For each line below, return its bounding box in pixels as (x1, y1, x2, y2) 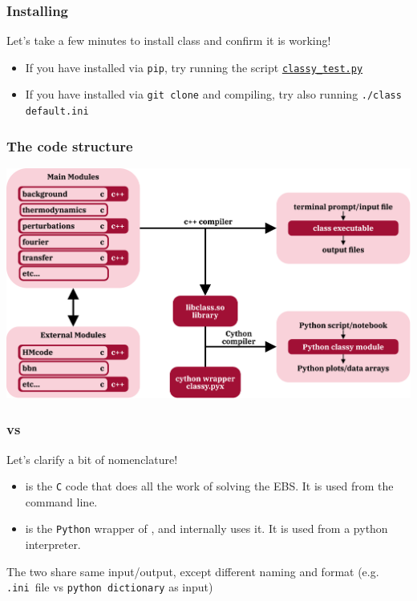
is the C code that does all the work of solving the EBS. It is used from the (25, 478, 394, 494)
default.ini (25, 106, 89, 118)
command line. (25, 493, 98, 510)
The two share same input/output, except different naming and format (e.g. (6, 563, 379, 579)
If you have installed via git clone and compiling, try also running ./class (25, 86, 402, 103)
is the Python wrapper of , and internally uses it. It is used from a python (25, 520, 388, 537)
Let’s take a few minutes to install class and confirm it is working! (6, 32, 331, 49)
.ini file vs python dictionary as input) (6, 579, 213, 595)
